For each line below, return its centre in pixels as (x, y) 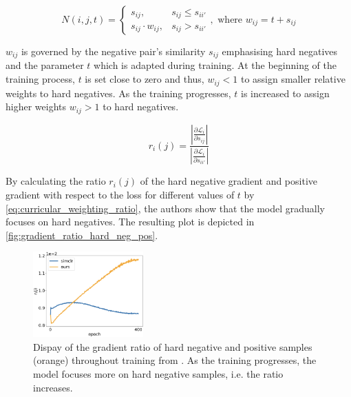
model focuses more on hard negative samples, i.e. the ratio (158, 374)
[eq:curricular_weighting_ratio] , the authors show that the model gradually (166, 208)
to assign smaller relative (293, 79)
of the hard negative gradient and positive (229, 181)
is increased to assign (285, 93)
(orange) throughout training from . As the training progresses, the (175, 360)
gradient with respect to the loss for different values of (120, 195)
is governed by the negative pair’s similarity (113, 51)
